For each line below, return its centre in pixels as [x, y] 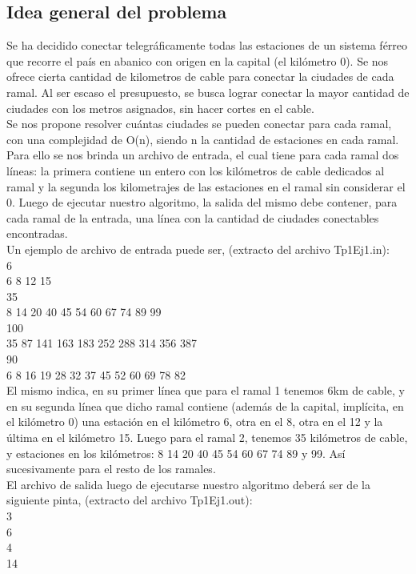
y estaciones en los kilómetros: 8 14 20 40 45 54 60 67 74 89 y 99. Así [176, 453]
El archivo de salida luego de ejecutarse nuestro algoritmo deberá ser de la [188, 484]
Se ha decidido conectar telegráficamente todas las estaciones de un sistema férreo [207, 45]
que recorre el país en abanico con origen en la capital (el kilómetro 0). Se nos [198, 60]
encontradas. [37, 233]
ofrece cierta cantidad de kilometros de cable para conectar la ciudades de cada [200, 76]
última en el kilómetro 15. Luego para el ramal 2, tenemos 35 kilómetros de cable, [207, 438]
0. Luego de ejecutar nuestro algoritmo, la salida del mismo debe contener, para [202, 202]
